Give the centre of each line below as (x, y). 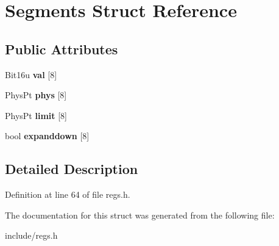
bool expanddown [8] (47, 136)
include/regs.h (31, 235)
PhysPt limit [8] (36, 115)
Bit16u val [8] (31, 74)
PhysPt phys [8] (36, 95)
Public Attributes (62, 49)
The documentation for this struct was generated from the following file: (140, 215)
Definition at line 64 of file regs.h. (68, 194)
